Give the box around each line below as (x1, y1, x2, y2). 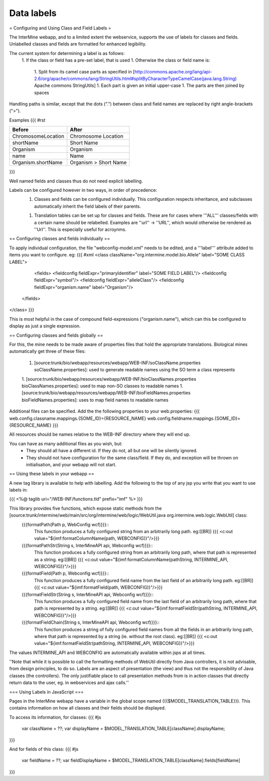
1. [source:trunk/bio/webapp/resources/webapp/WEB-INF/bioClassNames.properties (21, 376, 196, 382)
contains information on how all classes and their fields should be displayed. (9, 705, 166, 711)
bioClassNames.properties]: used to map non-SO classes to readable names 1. (21, 383, 184, 389)
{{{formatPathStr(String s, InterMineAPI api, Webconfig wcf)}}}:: (21, 542, 153, 548)
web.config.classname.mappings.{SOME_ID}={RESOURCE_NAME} (9, 415, 146, 421)
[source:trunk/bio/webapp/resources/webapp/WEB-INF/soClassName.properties (34, 360, 201, 366)
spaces (34, 89, 49, 95)
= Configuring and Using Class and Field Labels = (9, 25, 112, 31)
